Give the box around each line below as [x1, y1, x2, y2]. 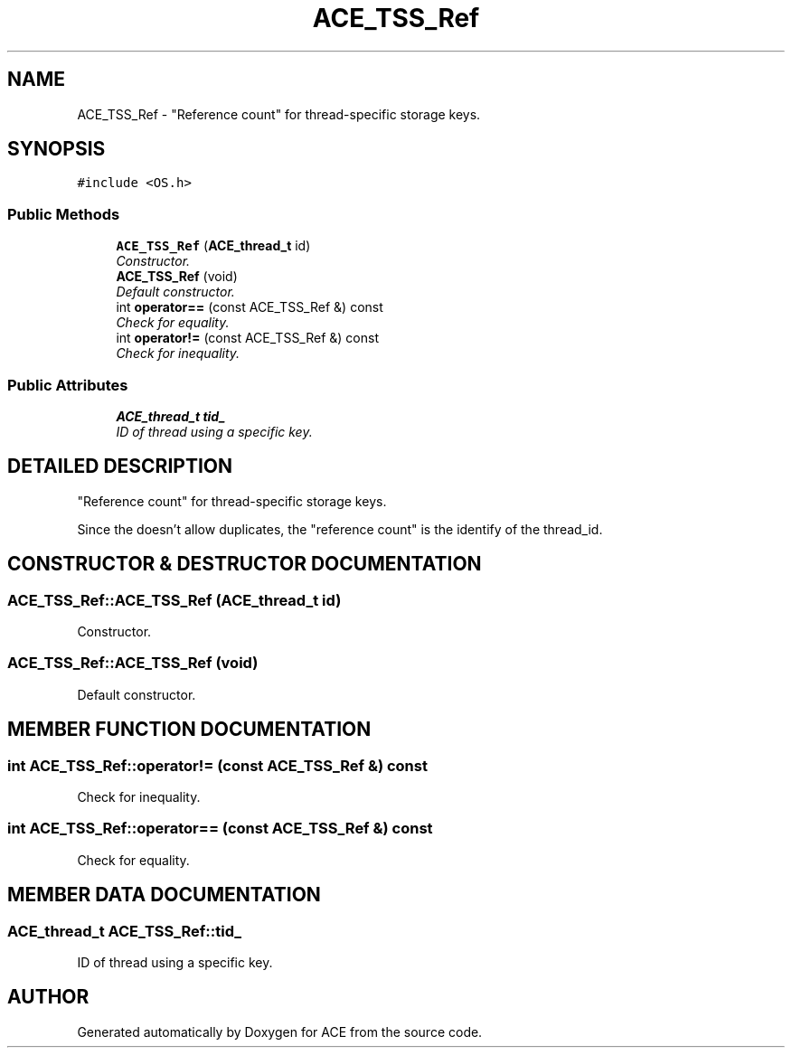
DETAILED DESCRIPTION [7, 455, 233, 478]
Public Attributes [7, 375, 128, 394]
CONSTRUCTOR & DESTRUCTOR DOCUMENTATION [7, 552, 482, 576]
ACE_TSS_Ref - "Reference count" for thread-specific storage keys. [77, 106, 481, 122]
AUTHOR [7, 985, 90, 1009]
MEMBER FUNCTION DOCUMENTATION [7, 718, 372, 741]
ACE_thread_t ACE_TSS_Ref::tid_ [7, 921, 242, 940]
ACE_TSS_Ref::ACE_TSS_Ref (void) [7, 654, 259, 673]
